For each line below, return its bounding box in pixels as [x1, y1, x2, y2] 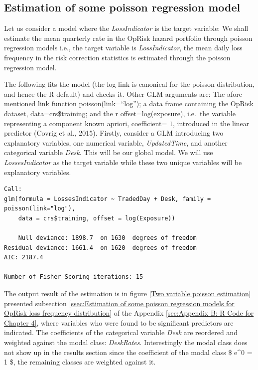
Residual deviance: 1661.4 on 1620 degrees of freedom [4, 244, 197, 251]
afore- [227, 88, 245, 99]
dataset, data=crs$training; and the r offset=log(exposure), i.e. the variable [4, 108, 236, 118]
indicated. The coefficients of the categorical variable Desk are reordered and [4, 327, 238, 338]
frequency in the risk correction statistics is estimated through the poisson [4, 52, 231, 62]
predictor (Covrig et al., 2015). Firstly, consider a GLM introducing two [4, 128, 224, 138]
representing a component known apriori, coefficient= [4, 118, 167, 128]
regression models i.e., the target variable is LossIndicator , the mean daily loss [4, 42, 243, 53]
